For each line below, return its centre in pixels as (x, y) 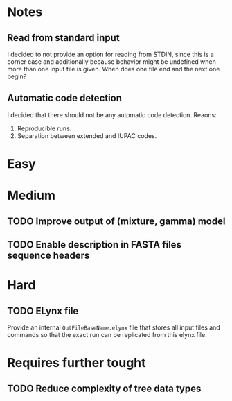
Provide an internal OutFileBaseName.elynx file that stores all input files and (114, 327)
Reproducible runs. (44, 128)
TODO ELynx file (43, 310)
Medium (31, 196)
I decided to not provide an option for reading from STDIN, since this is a (111, 54)
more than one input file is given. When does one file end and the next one (114, 69)
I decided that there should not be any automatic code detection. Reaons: (112, 114)
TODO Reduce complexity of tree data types (104, 388)
